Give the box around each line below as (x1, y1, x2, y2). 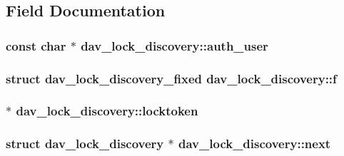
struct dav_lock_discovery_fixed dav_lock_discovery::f (6, 69, 337, 87)
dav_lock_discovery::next (178, 135, 331, 152)
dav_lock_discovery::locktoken (16, 102, 198, 120)
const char (6, 36, 66, 54)
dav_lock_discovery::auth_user (81, 36, 268, 54)
